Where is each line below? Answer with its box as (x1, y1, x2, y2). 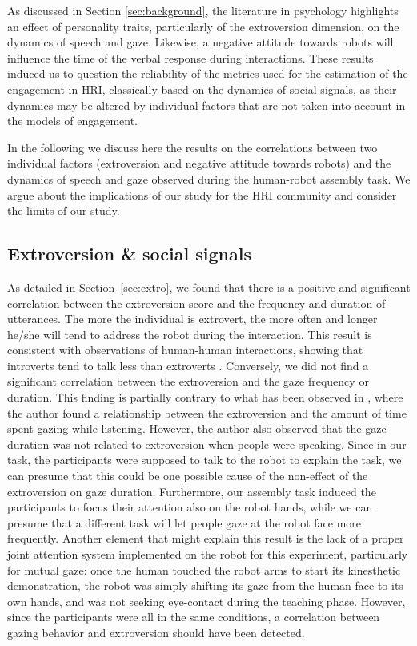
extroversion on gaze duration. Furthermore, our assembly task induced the (7, 482, 376, 499)
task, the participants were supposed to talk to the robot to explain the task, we (7, 451, 402, 468)
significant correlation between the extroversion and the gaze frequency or (7, 373, 369, 390)
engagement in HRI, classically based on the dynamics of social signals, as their (7, 80, 397, 97)
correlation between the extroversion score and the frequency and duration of (7, 294, 386, 311)
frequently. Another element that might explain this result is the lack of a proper (7, 530, 404, 547)
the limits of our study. (7, 202, 120, 219)
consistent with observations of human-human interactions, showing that (7, 341, 363, 358)
